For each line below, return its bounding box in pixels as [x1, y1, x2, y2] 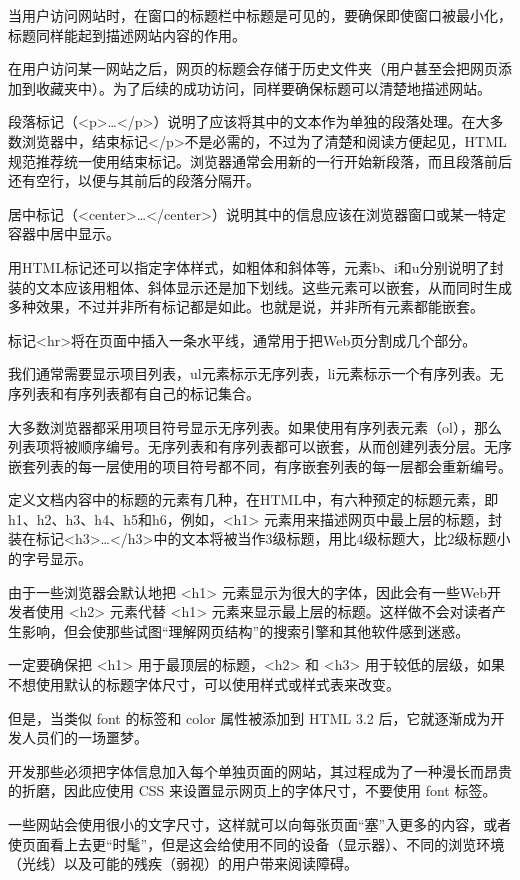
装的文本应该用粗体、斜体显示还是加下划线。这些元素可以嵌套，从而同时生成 [8, 276, 512, 297]
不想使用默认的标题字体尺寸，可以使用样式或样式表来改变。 [8, 674, 400, 695]
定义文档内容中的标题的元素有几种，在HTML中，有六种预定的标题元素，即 [8, 489, 499, 510]
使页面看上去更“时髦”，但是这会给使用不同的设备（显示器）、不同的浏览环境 [8, 833, 505, 854]
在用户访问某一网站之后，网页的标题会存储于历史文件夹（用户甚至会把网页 [8, 58, 498, 79]
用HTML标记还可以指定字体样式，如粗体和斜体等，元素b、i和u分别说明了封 [8, 256, 504, 277]
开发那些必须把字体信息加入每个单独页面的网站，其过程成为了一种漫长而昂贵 [8, 760, 512, 781]
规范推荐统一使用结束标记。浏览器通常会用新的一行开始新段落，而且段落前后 [8, 150, 512, 171]
